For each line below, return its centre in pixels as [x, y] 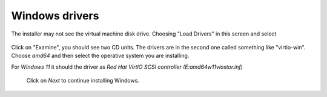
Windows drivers [55, 16]
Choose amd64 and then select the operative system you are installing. [100, 56]
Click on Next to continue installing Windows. [83, 81]
